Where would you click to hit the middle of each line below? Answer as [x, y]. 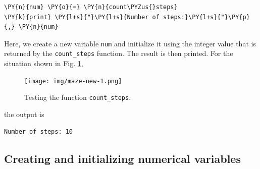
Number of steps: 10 [39, 131]
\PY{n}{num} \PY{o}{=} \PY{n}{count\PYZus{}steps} [91, 7]
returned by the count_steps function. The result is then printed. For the [119, 53]
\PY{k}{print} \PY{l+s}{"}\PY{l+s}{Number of [82, 17]
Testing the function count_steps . [78, 97]
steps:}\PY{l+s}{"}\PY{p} [206, 17]
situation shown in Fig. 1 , [44, 63]
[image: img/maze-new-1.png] [73, 81]
